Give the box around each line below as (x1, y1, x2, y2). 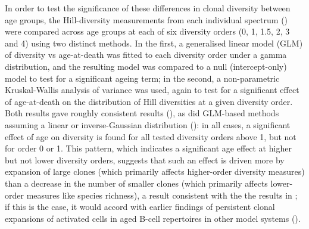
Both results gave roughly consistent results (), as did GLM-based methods (5, 107, 279, 119)
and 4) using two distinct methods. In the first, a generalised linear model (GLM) (5, 36, 303, 49)
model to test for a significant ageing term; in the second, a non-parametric (5, 72, 280, 84)
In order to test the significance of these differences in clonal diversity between (5, 2, 291, 14)
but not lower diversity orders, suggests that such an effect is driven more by (5, 153, 285, 166)
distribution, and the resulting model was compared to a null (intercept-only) (5, 60, 287, 72)
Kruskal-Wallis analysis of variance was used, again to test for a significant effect (5, 83, 299, 96)
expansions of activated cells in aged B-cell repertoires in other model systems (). (5, 212, 301, 224)
